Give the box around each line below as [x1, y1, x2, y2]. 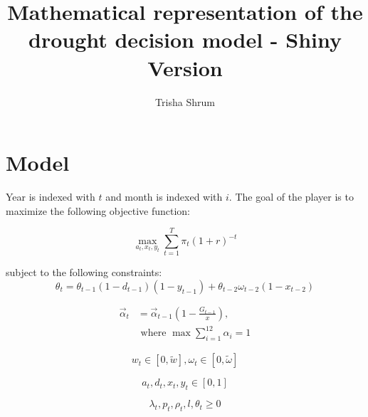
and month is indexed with [105, 189, 223, 204]
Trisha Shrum [155, 94, 215, 109]
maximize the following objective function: [6, 203, 191, 218]
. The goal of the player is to [228, 189, 354, 204]
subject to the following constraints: [6, 265, 162, 280]
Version [147, 53, 223, 82]
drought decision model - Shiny [28, 25, 342, 54]
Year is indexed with [6, 189, 95, 204]
